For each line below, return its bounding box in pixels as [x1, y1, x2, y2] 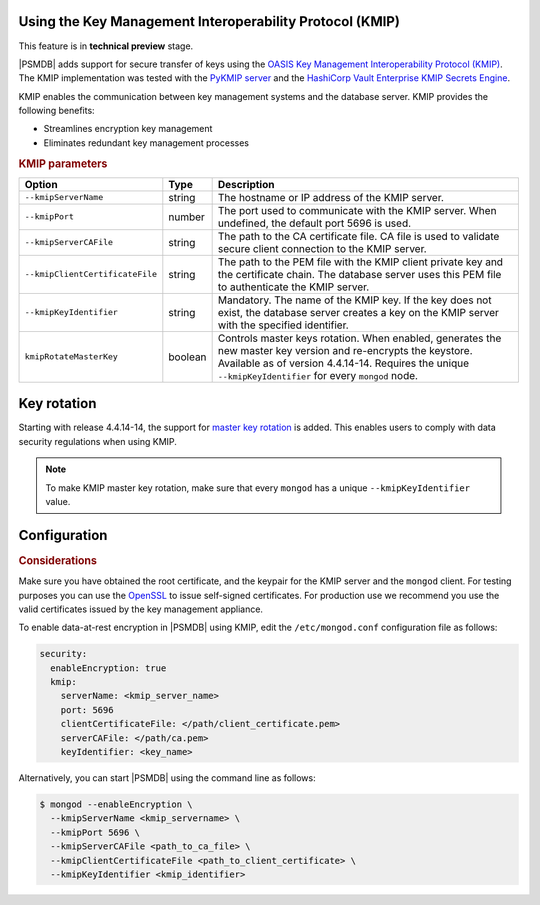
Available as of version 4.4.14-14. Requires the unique [217, 356, 470, 370]
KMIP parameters [18, 156, 108, 170]
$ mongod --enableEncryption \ [39, 799, 194, 810]
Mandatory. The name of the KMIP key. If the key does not [217, 293, 492, 307]
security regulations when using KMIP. [18, 435, 177, 447]
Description [217, 177, 275, 191]
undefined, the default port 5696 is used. [217, 216, 412, 230]
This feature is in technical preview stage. [18, 40, 194, 52]
